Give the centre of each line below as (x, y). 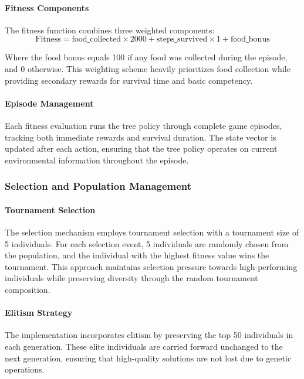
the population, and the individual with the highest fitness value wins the (137, 255)
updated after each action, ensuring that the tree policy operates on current (141, 148)
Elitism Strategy (39, 313)
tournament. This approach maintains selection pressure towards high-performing (151, 266)
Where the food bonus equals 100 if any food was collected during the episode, (146, 57)
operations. (25, 369)
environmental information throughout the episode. (97, 160)
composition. (28, 289)
